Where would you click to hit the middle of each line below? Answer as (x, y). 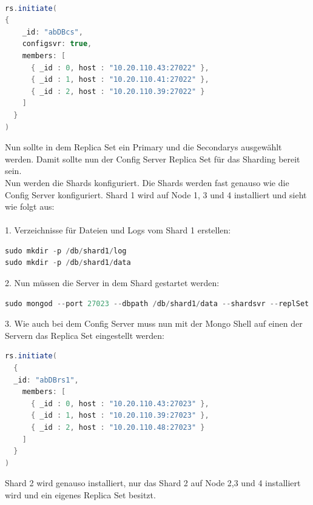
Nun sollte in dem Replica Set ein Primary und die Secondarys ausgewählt (143, 147)
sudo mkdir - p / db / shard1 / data (68, 263)
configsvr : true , (57, 44)
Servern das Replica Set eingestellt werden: (85, 335)
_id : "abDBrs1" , (46, 380)
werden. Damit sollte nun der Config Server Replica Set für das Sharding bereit (153, 159)
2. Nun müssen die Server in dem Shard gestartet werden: (112, 283)
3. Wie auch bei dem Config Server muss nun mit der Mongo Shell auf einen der (154, 323)
